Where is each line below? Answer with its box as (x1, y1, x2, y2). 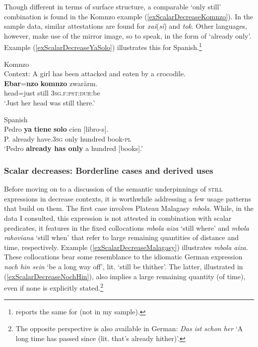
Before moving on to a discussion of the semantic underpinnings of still (4, 184, 223, 194)
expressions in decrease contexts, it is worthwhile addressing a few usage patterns (4, 193, 251, 203)
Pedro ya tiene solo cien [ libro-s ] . (4, 124, 109, 134)
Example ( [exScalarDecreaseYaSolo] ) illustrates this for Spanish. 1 (4, 41, 202, 52)
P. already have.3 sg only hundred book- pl (4, 133, 131, 144)
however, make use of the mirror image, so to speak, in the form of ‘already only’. (4, 30, 252, 41)
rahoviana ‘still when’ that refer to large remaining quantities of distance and (4, 232, 239, 243)
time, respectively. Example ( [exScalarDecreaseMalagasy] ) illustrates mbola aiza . (4, 242, 248, 252)
